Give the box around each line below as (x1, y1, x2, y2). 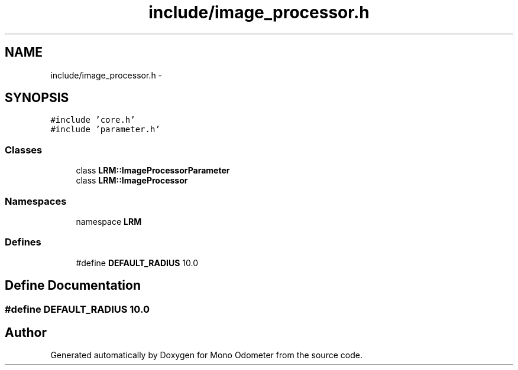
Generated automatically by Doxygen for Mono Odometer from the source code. (50, 350, 362, 361)
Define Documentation (5, 278, 141, 293)
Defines (5, 236, 41, 248)
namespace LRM (76, 216, 142, 227)
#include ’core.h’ (50, 115, 135, 125)
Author (5, 325, 47, 340)
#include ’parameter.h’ (50, 125, 160, 135)
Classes (5, 143, 43, 156)
